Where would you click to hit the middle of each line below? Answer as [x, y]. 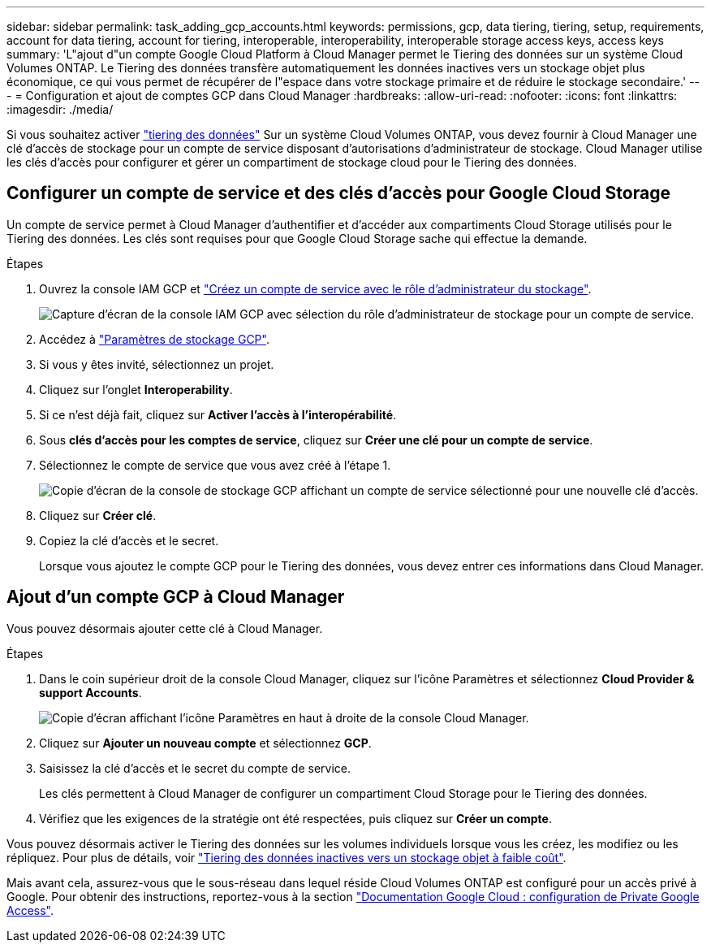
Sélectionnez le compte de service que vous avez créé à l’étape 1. [215, 465]
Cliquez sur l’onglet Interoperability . [136, 389]
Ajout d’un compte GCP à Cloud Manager [176, 597]
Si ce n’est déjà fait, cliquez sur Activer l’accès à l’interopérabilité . [218, 414]
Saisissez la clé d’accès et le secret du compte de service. [195, 768]
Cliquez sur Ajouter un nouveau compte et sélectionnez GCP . [205, 743]
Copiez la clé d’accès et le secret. [129, 540]
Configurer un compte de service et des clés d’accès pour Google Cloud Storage [338, 193]
